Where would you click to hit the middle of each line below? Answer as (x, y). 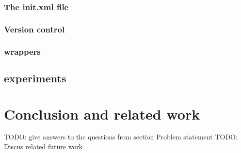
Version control (34, 29)
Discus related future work (43, 146)
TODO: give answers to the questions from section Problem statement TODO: (121, 137)
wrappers (22, 51)
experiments (35, 78)
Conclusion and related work (102, 114)
